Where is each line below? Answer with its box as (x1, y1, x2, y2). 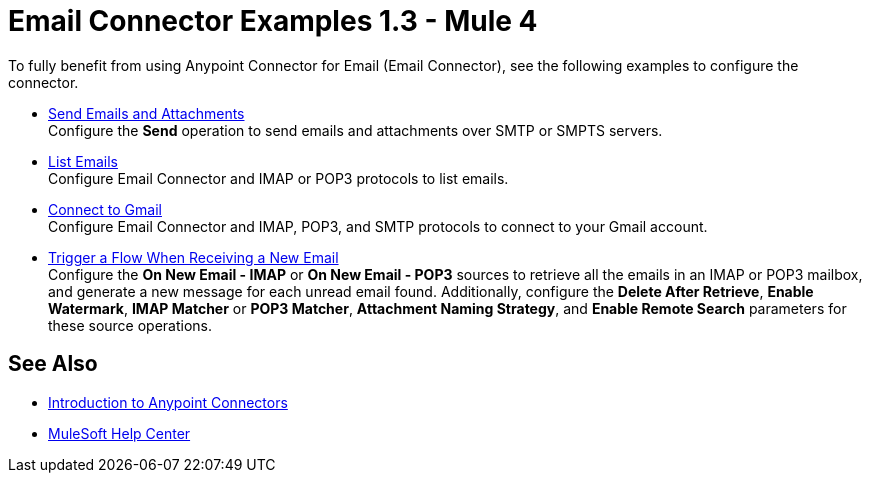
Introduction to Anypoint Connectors (48, 393, 288, 411)
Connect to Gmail (48, 200, 162, 218)
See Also (8, 351, 98, 377)
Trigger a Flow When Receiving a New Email (48, 248, 339, 266)
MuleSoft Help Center (48, 424, 191, 442)
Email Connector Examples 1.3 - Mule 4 (8, 4, 538, 38)
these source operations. (48, 316, 213, 334)
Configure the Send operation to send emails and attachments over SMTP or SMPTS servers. (48, 121, 663, 139)
